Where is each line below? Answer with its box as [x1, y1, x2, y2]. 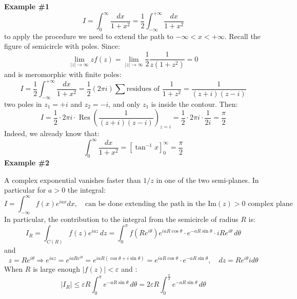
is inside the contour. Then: [151, 98, 238, 109]
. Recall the [224, 30, 261, 41]
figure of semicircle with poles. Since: [4, 41, 120, 51]
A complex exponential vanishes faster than [4, 174, 141, 185]
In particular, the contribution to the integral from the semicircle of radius [4, 214, 239, 225]
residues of [126, 85, 160, 93]
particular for [4, 184, 46, 195]
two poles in [4, 98, 42, 109]
